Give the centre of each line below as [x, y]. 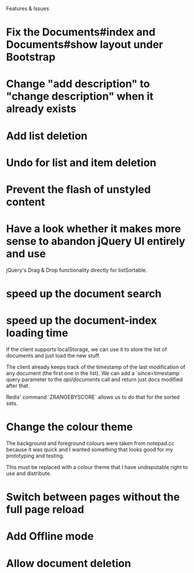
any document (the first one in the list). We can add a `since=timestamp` [93, 373]
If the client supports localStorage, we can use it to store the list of [87, 349]
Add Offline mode [50, 536]
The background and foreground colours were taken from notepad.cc [90, 443]
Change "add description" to [78, 84]
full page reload [45, 510]
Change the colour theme [70, 427]
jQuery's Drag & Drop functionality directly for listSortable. [77, 270]
